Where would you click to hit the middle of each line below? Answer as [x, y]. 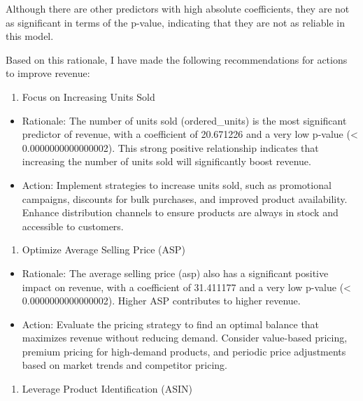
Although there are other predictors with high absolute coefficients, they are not [178, 8]
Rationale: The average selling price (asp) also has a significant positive [175, 273]
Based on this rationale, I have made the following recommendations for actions [177, 59]
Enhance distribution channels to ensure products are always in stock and [180, 212]
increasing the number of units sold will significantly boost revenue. [166, 161]
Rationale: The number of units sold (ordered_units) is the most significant [184, 120]
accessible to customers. [73, 226]
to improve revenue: [48, 73]
